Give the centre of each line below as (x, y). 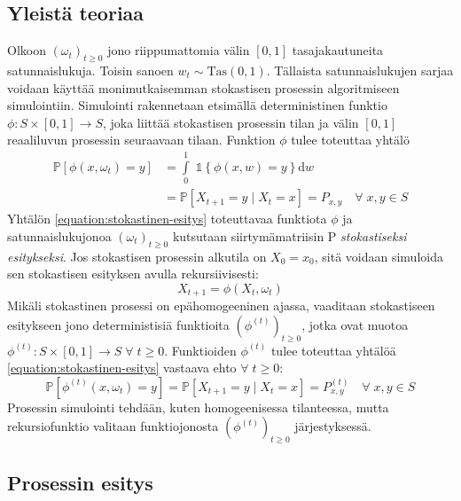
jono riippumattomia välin (179, 50)
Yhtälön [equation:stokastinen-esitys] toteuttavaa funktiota (167, 219)
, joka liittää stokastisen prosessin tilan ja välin (230, 122)
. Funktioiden (200, 350)
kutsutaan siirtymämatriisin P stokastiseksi (289, 235)
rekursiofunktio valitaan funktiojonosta (113, 426)
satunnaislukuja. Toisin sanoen (90, 70)
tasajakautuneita (338, 50)
